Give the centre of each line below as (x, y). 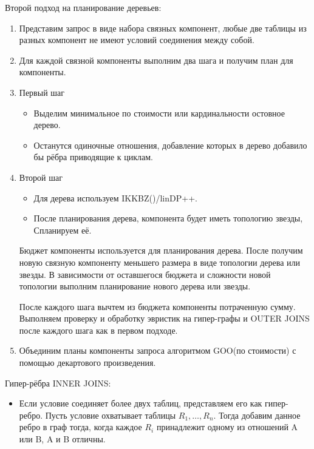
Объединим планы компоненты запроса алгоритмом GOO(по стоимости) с (158, 350)
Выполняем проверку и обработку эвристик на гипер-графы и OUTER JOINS (164, 318)
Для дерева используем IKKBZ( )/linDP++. (115, 197)
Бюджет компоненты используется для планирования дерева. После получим (161, 250)
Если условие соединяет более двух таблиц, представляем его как (141, 403)
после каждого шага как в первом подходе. (98, 330)
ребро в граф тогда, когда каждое (80, 427)
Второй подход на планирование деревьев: (83, 7)
